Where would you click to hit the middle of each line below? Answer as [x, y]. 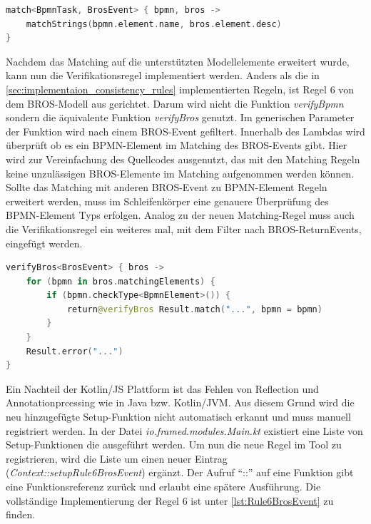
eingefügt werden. [44, 243]
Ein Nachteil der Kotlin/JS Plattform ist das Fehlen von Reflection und [162, 388]
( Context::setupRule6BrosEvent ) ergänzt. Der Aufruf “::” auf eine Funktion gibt [180, 472]
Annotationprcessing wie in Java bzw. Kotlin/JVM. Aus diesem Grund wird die [180, 402]
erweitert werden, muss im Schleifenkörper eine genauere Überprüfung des [167, 201]
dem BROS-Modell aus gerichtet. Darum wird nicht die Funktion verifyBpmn [175, 103]
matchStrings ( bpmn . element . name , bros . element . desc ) [154, 24]
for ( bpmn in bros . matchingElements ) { [121, 281]
